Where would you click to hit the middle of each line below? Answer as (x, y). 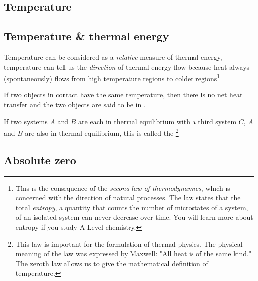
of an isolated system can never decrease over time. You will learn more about (134, 217)
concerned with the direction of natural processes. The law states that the (128, 198)
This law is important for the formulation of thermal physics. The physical (129, 243)
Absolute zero (40, 159)
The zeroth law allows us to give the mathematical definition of (112, 263)
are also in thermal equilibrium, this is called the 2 (102, 132)
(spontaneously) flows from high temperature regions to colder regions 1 (112, 77)
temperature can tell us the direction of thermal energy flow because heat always (127, 66)
